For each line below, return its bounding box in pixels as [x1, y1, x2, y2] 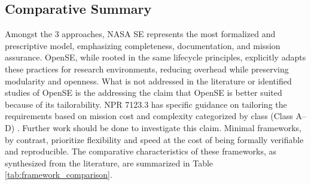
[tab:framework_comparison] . [5, 168, 112, 181]
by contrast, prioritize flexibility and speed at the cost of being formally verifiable [5, 133, 304, 145]
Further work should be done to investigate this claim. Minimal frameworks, [22, 121, 301, 134]
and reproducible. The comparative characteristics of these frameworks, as [5, 145, 277, 157]
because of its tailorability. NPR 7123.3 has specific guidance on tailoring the [5, 98, 287, 110]
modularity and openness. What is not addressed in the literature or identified [5, 74, 292, 87]
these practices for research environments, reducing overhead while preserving [5, 62, 289, 75]
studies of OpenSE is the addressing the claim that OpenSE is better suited [5, 86, 282, 99]
